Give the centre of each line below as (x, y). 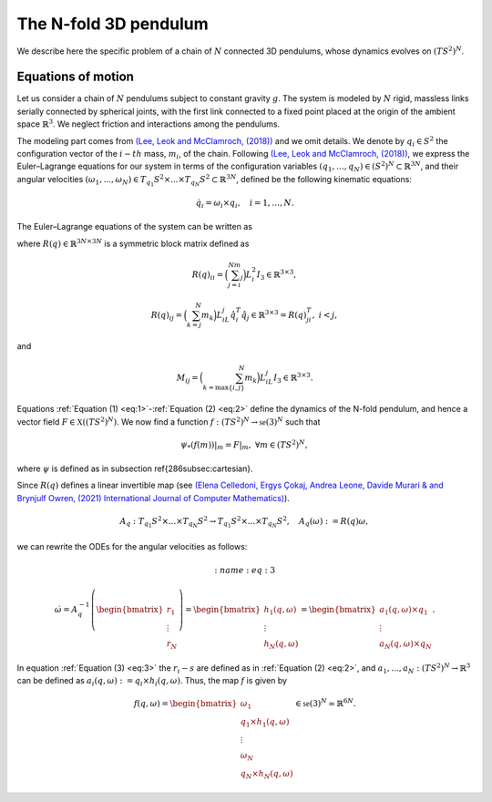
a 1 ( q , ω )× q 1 (404, 611)
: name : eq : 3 (245, 570)
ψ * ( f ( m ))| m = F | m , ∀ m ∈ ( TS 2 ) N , (244, 445)
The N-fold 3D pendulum (113, 24)
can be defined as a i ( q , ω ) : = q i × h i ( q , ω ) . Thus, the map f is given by (152, 681)
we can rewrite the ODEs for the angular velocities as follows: (132, 546)
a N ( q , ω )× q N (405, 644)
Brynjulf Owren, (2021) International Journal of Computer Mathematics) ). (154, 498)
